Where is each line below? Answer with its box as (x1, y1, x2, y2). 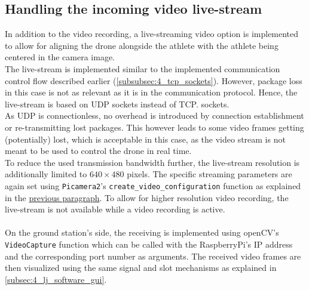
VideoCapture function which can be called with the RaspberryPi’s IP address (5, 237, 293, 250)
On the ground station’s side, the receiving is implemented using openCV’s (5, 226, 279, 239)
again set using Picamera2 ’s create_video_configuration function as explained (5, 179, 301, 192)
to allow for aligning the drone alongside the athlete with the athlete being (5, 39, 279, 51)
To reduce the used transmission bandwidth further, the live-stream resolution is (5, 156, 300, 168)
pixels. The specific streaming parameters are (127, 168, 292, 180)
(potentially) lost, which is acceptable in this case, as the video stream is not (5, 132, 286, 145)
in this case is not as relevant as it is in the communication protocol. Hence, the (5, 86, 298, 98)
